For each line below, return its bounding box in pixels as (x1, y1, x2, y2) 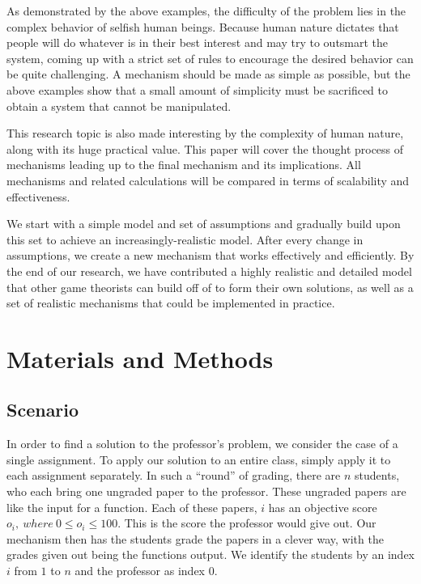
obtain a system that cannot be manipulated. (6, 97, 232, 114)
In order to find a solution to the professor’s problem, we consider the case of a (6, 435, 398, 452)
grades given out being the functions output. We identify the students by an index (6, 546, 415, 563)
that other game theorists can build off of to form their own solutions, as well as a (6, 278, 414, 295)
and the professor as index (74, 562, 205, 579)
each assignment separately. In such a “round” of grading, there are (6, 467, 341, 484)
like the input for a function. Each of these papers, (6, 498, 257, 515)
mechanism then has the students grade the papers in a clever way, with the (6, 530, 384, 547)
